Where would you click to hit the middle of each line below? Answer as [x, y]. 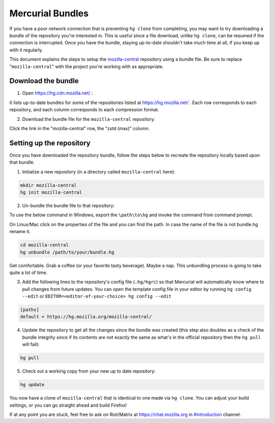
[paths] [30, 310]
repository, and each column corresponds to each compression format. [84, 110]
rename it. [20, 232]
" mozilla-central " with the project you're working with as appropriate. [87, 66]
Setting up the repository [50, 143]
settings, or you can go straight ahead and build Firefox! [68, 405]
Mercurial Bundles [49, 13]
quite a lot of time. [29, 272]
